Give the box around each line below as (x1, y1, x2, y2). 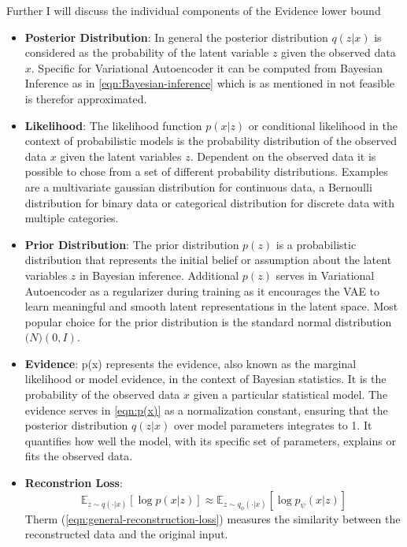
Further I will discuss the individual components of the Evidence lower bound (6, 2, 381, 18)
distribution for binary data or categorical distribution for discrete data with (24, 194, 395, 210)
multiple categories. (24, 210, 119, 226)
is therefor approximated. (24, 90, 147, 106)
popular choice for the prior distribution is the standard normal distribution (24, 313, 392, 329)
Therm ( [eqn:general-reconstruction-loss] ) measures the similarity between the (24, 510, 401, 527)
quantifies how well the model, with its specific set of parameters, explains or (24, 432, 396, 448)
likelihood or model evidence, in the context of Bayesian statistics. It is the (24, 370, 387, 387)
